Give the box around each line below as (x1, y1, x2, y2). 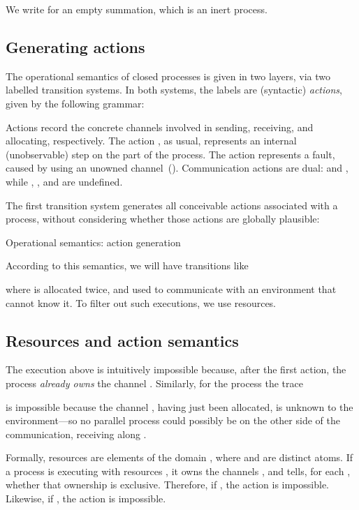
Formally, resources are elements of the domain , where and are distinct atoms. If (6, 450, 353, 465)
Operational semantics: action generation (6, 234, 181, 249)
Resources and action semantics (6, 329, 239, 351)
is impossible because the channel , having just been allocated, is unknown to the (6, 399, 353, 414)
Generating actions (6, 36, 145, 57)
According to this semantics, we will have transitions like (6, 258, 249, 273)
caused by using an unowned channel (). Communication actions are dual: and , (6, 160, 349, 175)
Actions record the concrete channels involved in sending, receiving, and (6, 119, 314, 134)
